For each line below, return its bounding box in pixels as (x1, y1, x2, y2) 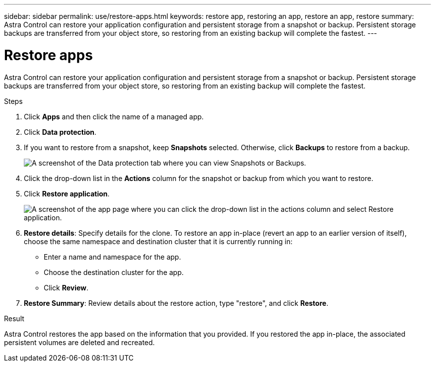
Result (4, 314, 24, 323)
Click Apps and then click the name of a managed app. (24, 112, 204, 121)
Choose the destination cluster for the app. (44, 268, 184, 276)
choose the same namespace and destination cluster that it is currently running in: (24, 237, 292, 246)
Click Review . (44, 283, 89, 292)
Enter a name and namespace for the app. (44, 252, 181, 261)
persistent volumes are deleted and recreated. (4, 338, 155, 347)
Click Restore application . (24, 189, 110, 198)
